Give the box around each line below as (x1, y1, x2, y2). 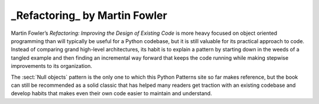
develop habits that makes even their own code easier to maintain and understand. (11, 90, 212, 97)
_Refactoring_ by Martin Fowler (11, 9, 168, 22)
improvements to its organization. (11, 63, 93, 70)
